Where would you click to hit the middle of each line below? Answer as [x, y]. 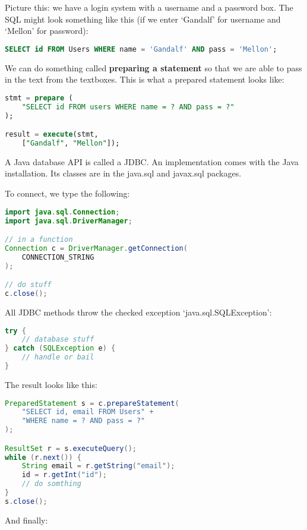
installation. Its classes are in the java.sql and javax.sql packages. [123, 173]
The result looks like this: [51, 384]
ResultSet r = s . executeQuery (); [71, 448]
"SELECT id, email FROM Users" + [88, 412]
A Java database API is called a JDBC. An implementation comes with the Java [152, 161]
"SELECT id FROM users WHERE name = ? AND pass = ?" [128, 107]
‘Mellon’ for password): [47, 31]
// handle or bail [58, 357]
